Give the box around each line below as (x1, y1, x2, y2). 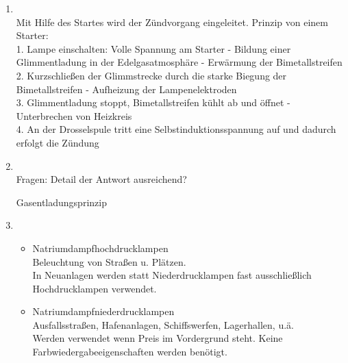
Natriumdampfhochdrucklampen (32, 240, 169, 255)
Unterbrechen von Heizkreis (16, 108, 132, 123)
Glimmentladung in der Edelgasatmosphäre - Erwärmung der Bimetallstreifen (16, 55, 343, 69)
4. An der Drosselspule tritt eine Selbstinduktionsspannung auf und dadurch (16, 122, 336, 136)
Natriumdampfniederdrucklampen (32, 304, 175, 318)
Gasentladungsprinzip (16, 195, 107, 209)
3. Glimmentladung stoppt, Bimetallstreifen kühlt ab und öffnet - (16, 95, 290, 110)
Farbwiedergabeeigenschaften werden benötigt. (32, 345, 227, 359)
